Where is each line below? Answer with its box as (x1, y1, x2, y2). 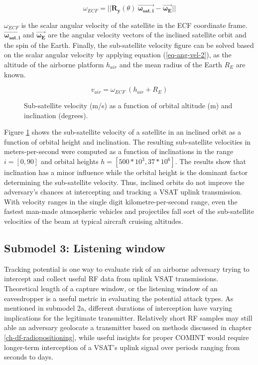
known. (4, 69, 26, 79)
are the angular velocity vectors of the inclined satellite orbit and (48, 29, 247, 40)
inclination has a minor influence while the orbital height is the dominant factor (4, 167, 248, 178)
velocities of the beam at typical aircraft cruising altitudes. (4, 216, 183, 226)
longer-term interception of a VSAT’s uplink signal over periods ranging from (4, 342, 240, 352)
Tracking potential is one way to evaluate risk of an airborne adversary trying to (4, 263, 250, 274)
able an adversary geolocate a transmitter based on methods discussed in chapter (4, 322, 252, 333)
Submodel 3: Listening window (4, 240, 165, 256)
